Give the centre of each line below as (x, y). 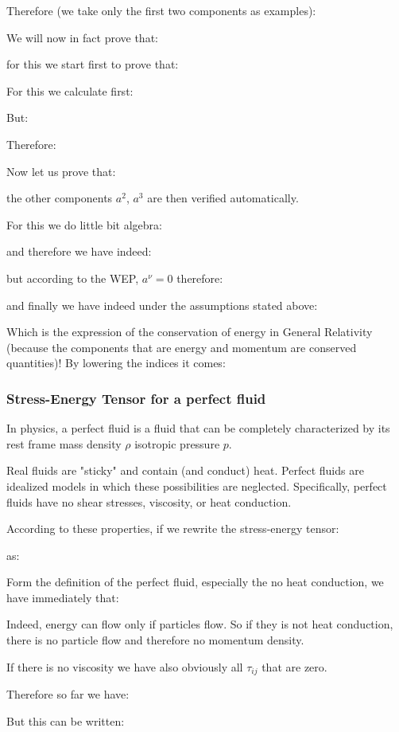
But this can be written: (66, 720)
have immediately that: (63, 597)
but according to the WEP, (73, 278)
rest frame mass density (64, 443)
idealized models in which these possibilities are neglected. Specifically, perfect (197, 485)
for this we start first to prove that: (93, 64)
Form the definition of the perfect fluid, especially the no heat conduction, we (195, 582)
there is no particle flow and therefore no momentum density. (155, 640)
